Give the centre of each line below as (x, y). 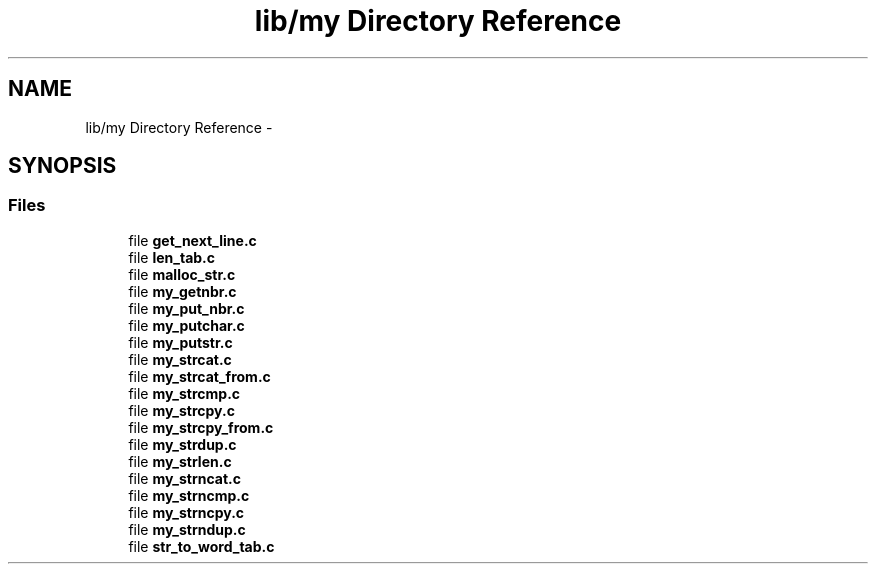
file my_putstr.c (180, 342)
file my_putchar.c (186, 325)
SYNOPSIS (62, 166)
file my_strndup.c (187, 529)
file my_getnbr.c (182, 291)
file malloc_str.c (182, 274)
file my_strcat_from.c (199, 376)
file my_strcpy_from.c (201, 427)
